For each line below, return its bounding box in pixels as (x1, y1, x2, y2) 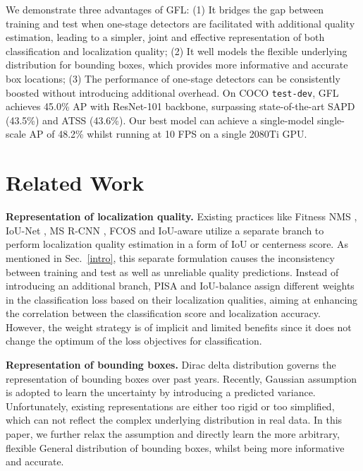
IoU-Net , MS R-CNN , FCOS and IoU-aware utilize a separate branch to (6, 222, 324, 237)
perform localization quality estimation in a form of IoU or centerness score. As (6, 237, 348, 251)
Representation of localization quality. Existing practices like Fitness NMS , (6, 209, 357, 224)
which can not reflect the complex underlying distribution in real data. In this (6, 412, 343, 427)
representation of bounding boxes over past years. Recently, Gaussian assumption (6, 371, 357, 386)
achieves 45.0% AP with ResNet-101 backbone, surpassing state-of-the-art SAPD (6, 99, 355, 114)
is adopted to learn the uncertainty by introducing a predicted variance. (6, 385, 316, 400)
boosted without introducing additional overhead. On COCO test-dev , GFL (6, 85, 339, 100)
